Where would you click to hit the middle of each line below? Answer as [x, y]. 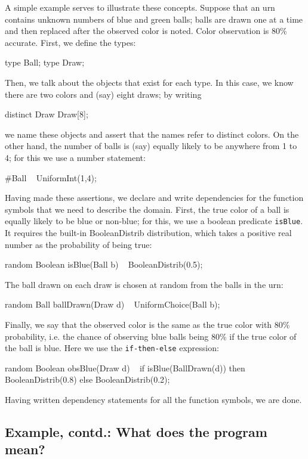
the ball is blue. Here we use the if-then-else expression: [112, 348]
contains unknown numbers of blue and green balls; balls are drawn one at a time [154, 19]
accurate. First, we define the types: [70, 42]
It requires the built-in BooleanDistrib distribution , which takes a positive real [148, 232]
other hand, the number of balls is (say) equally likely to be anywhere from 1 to [151, 146]
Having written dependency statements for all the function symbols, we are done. [153, 399]
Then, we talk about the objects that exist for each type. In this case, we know [149, 82]
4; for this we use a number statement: [75, 157]
